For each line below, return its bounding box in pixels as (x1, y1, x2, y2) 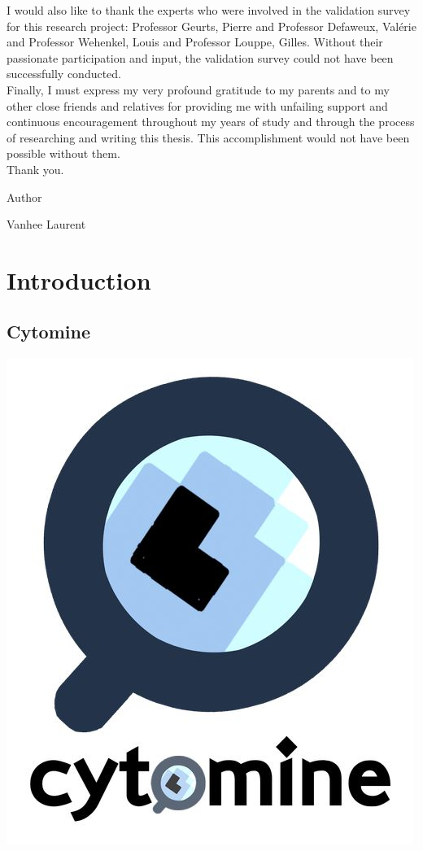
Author (7, 188, 42, 205)
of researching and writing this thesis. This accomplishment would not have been (7, 129, 410, 146)
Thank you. (7, 160, 64, 177)
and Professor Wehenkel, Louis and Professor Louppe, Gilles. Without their (7, 33, 383, 50)
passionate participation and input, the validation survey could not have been (7, 49, 394, 66)
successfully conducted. (7, 65, 122, 82)
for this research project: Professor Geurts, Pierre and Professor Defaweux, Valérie (7, 17, 416, 34)
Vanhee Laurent (7, 216, 86, 233)
